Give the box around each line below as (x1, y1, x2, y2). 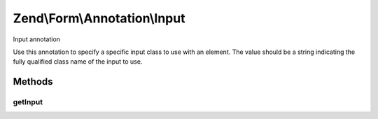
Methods (13, 76, 53, 87)
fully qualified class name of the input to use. (13, 57, 143, 66)
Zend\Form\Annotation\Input (13, 10, 185, 26)
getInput (13, 97, 43, 107)
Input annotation (13, 35, 61, 43)
